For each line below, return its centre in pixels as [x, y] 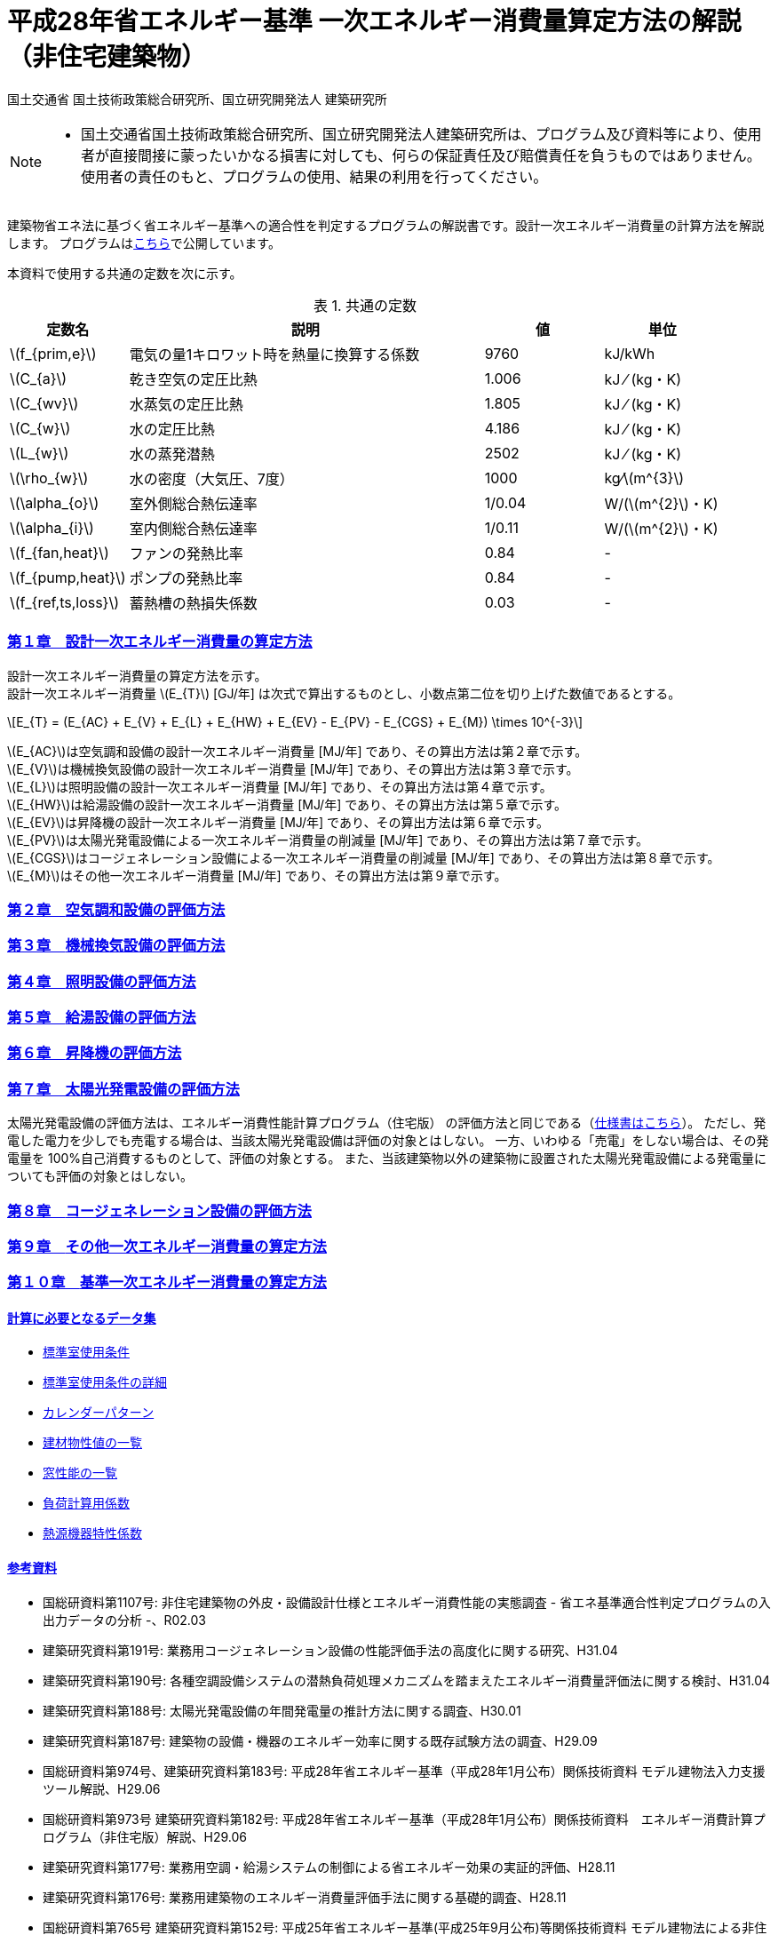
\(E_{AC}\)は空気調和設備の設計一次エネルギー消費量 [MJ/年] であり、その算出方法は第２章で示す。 [298, 751]
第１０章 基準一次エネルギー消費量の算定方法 [167, 1282]
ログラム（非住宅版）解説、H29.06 [145, 1836]
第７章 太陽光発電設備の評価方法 [123, 1089]
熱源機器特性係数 [92, 1533]
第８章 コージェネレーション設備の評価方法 [159, 1210]
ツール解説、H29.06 [102, 1788]
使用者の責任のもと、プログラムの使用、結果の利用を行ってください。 [314, 176]
